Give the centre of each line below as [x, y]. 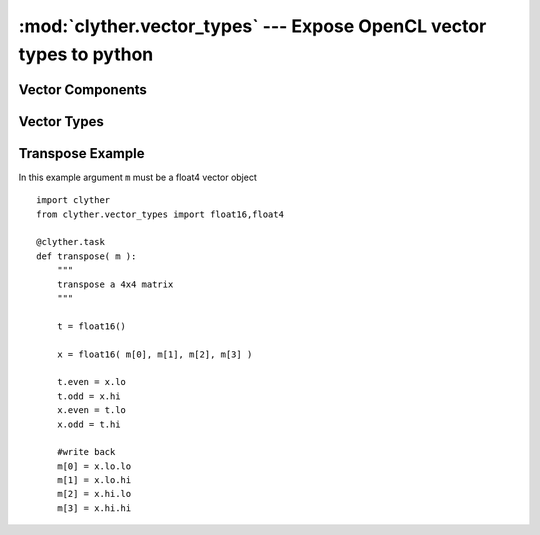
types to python [86, 54]
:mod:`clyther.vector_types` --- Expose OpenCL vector [252, 26]
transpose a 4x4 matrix [115, 284]
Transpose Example [81, 153]
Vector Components [82, 89]
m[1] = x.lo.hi [94, 480]
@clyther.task [70, 242]
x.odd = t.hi [88, 424]
